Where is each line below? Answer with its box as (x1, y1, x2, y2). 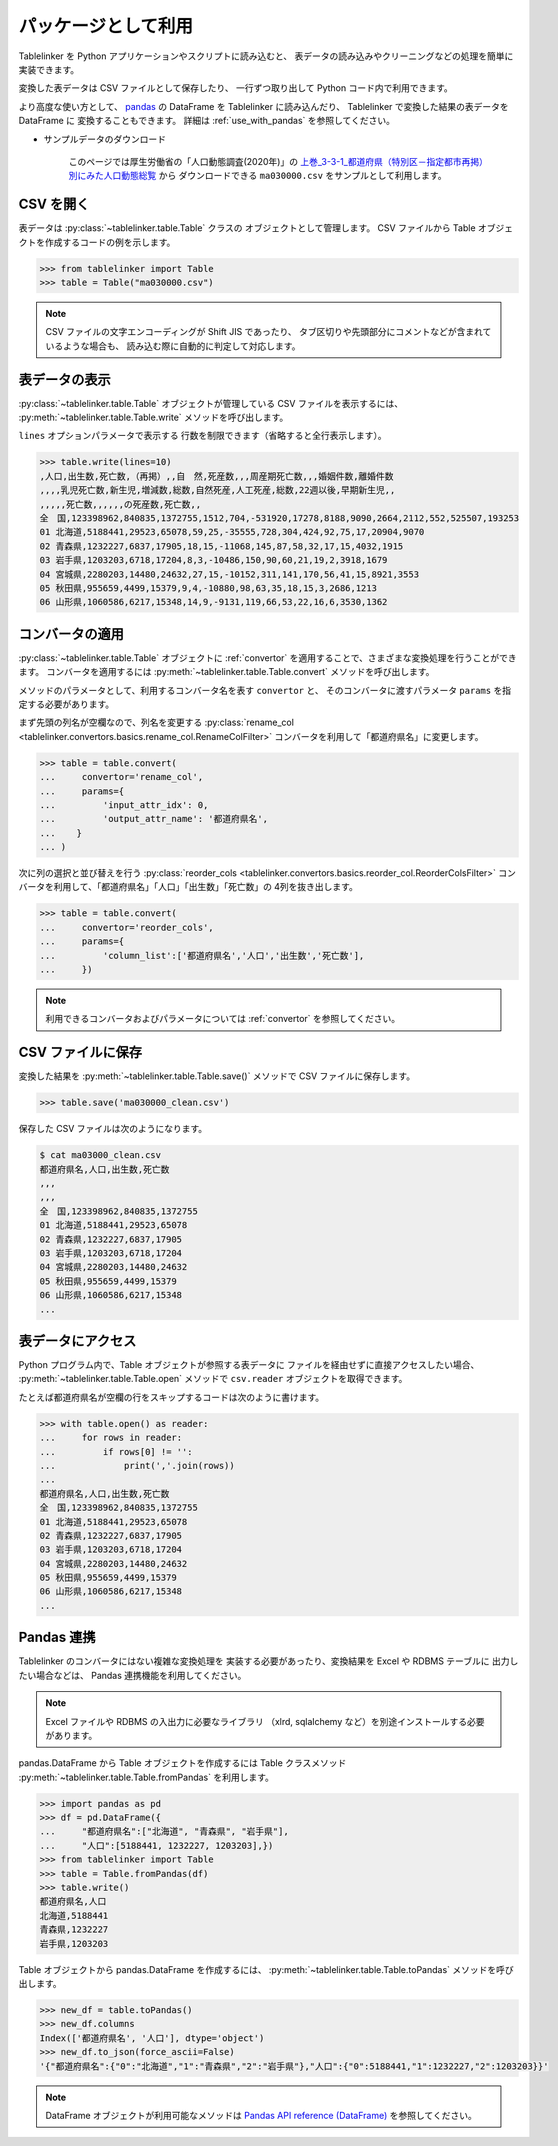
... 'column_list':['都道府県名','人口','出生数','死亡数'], (39, 950, 365, 961)
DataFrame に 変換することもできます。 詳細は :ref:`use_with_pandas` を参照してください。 (18, 115, 395, 127)
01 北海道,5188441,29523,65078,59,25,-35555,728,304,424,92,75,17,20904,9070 (39, 526, 425, 538)
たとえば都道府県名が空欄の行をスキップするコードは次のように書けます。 (18, 1391, 325, 1403)
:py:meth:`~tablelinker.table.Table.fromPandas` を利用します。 (18, 1771, 275, 1783)
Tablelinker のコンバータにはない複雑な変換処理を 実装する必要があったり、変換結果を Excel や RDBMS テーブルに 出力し (18, 1655, 519, 1667)
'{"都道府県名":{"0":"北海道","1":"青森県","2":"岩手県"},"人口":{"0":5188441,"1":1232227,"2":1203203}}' (39, 2060, 549, 2072)
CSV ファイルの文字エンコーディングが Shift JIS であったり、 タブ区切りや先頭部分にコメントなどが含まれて (45, 326, 492, 338)
